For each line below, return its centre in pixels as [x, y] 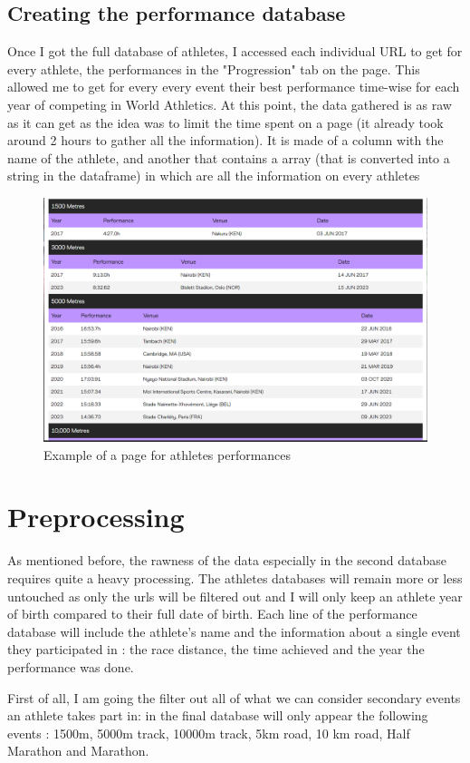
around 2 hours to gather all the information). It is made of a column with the [225, 140]
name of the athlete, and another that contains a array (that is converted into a [229, 157]
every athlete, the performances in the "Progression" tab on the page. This [214, 68]
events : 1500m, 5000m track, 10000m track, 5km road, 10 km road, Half [209, 733]
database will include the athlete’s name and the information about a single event [234, 631]
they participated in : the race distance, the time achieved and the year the [216, 649]
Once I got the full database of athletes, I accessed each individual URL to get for [235, 51]
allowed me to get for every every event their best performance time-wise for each [234, 87]
